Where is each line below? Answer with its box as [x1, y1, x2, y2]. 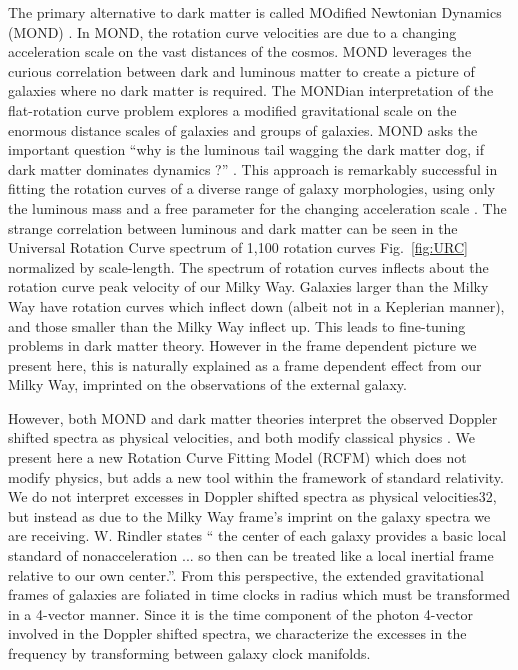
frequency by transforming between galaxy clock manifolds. [8, 643, 371, 663]
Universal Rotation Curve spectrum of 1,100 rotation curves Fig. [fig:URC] [8, 237, 468, 258]
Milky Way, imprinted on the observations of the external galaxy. [8, 374, 407, 395]
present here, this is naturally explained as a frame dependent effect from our [8, 354, 482, 375]
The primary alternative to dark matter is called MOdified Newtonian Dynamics [8, 2, 502, 22]
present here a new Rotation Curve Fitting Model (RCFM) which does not [8, 447, 467, 468]
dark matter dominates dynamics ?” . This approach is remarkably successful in [8, 158, 498, 179]
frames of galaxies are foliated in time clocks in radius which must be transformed [8, 584, 510, 605]
